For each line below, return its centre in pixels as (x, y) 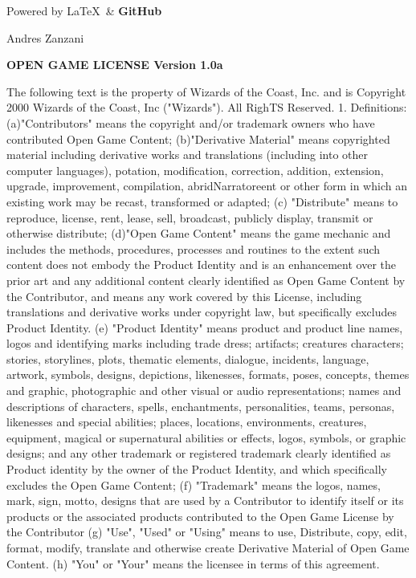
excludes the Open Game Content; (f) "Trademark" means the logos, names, (194, 484)
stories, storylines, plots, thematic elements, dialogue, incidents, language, (188, 358)
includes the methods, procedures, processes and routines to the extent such (194, 248)
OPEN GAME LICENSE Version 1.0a (115, 65)
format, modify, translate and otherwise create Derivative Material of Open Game (208, 547)
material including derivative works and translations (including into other (188, 155)
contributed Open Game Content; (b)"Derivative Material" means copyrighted (198, 138)
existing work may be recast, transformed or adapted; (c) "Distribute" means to (202, 201)
